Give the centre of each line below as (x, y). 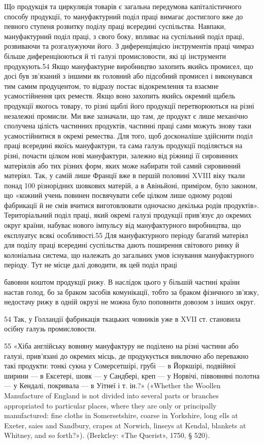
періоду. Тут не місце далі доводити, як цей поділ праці (91, 265)
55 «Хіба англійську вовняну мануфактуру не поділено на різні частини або (121, 346)
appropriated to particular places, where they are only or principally (110, 405)
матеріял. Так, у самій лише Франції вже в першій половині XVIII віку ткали (125, 175)
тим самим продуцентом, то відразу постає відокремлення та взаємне (111, 86)
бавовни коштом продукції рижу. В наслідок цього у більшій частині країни (122, 282)
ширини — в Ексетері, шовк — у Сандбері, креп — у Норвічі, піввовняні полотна (132, 375)
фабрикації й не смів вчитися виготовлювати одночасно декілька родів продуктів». (131, 205)
